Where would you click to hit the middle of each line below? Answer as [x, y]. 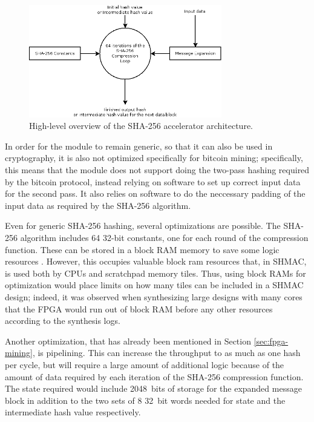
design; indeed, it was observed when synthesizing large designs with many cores [154, 296]
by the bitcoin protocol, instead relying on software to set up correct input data [153, 181]
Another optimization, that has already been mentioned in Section [128, 341]
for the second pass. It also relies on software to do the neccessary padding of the [155, 193]
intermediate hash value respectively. [73, 412]
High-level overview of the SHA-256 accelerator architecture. [141, 126]
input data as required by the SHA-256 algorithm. [98, 205]
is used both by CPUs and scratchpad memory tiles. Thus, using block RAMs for [155, 273]
